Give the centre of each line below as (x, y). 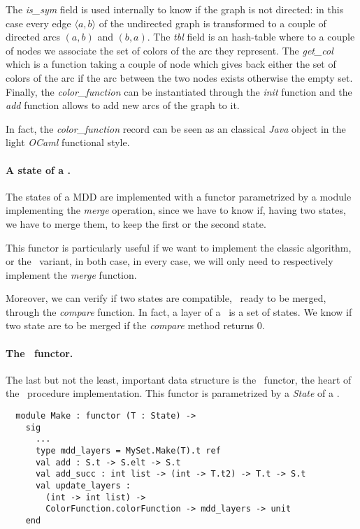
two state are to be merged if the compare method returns (130, 325)
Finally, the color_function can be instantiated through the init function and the (179, 91)
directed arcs (33, 37)
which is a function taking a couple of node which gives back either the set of (171, 64)
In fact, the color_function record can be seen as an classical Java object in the (176, 128)
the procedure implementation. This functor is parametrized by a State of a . (173, 393)
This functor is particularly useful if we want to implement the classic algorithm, (179, 247)
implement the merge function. (71, 274)
